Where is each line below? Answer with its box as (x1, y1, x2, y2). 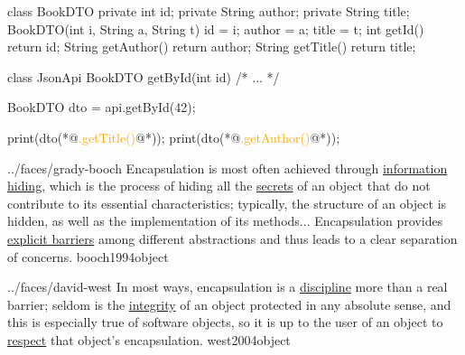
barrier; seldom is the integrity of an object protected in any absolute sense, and (7, 294, 451, 313)
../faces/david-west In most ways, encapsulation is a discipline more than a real (7, 277, 448, 296)
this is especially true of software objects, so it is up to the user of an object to (7, 313, 443, 332)
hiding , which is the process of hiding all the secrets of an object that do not (7, 176, 431, 195)
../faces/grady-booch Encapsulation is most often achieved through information (7, 158, 448, 177)
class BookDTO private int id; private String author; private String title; (7, 2, 410, 20)
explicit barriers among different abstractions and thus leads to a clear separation (7, 229, 458, 248)
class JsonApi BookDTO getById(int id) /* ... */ (7, 67, 280, 86)
